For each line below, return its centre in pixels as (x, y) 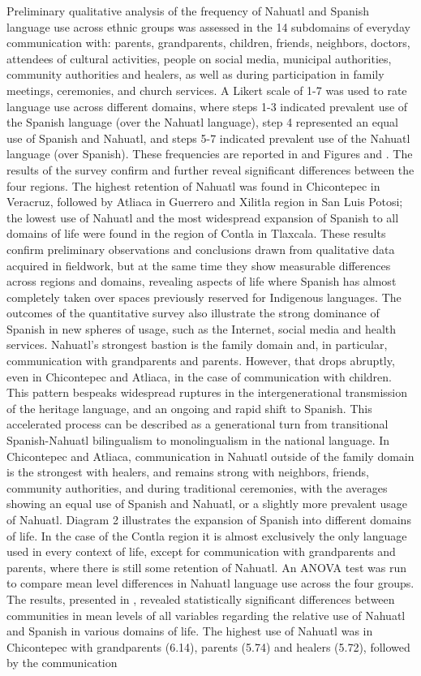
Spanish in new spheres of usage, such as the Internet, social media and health (202, 328)
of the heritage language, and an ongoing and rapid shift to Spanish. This (189, 408)
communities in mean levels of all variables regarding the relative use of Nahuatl (206, 615)
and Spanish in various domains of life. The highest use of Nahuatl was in (190, 631)
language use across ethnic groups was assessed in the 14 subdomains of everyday (208, 26)
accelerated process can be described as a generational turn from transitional (198, 424)
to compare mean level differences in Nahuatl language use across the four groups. (210, 583)
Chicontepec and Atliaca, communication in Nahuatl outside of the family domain (210, 456)
